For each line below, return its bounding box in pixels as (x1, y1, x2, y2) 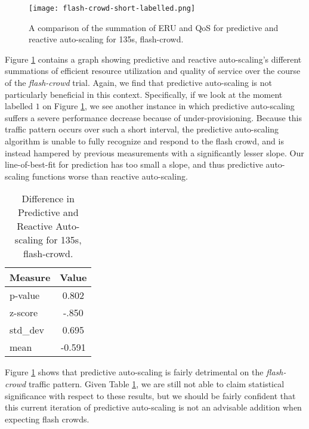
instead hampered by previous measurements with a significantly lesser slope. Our (5, 146, 304, 159)
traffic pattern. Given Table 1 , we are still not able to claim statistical (28, 377, 285, 390)
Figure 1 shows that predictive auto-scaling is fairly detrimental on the (5, 366, 264, 378)
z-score (10, 305, 38, 320)
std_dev (10, 323, 44, 337)
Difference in (21, 192, 75, 206)
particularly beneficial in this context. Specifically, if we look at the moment (5, 88, 283, 100)
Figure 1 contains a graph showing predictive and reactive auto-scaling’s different (5, 53, 302, 65)
